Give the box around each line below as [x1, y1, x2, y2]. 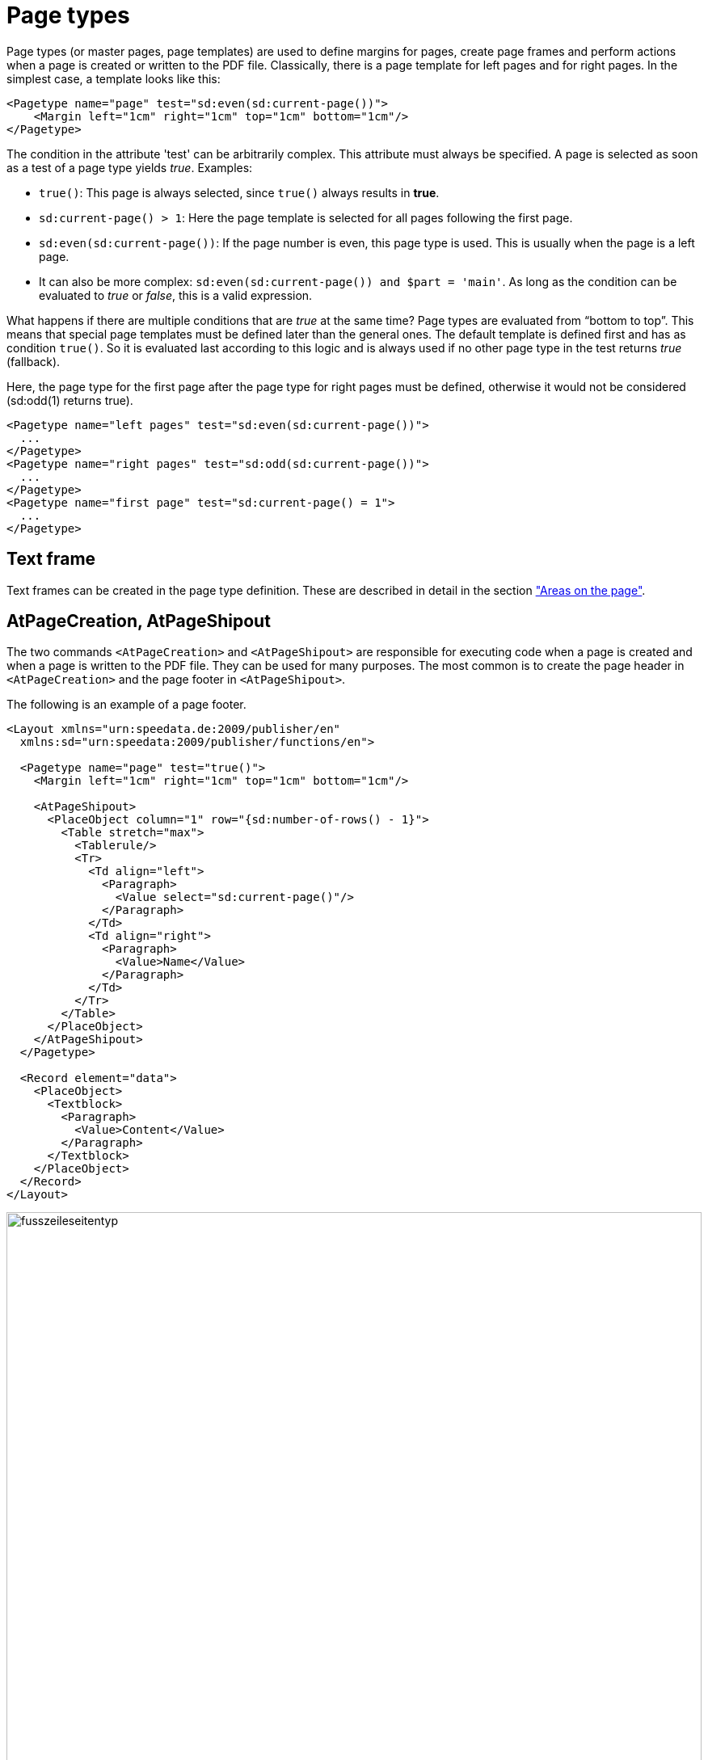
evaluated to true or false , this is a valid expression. [39, 288, 313, 302]
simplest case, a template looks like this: [6, 71, 221, 86]
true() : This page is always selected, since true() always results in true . [39, 185, 440, 200]
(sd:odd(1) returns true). [6, 393, 133, 407]
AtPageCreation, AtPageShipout [6, 611, 271, 632]
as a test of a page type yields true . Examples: [6, 160, 253, 175]
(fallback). [6, 354, 61, 368]
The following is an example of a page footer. [6, 697, 247, 712]
